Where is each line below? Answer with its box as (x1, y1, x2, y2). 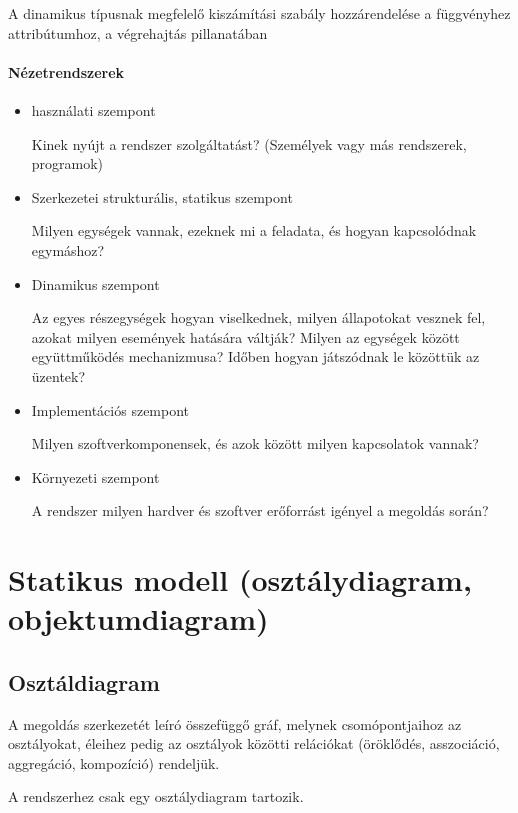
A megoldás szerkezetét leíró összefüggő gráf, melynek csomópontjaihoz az (8, 713, 462, 734)
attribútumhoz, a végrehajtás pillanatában (8, 22, 268, 43)
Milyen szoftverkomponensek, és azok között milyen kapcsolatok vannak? (31, 433, 479, 454)
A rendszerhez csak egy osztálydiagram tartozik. (8, 786, 304, 807)
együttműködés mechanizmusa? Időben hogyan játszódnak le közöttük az (31, 346, 480, 367)
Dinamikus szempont (31, 273, 160, 294)
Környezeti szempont (31, 466, 160, 487)
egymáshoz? (31, 239, 105, 260)
